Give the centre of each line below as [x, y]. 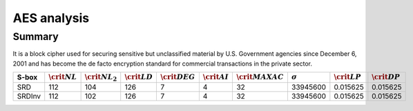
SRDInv [29, 96]
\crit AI [216, 77]
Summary [36, 37]
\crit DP [386, 77]
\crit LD [139, 77]
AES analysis [51, 18]
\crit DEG [177, 77]
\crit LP [348, 77]
